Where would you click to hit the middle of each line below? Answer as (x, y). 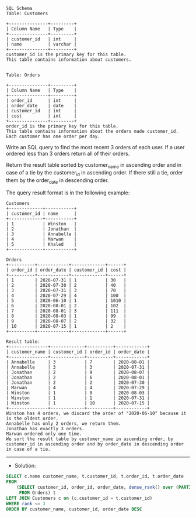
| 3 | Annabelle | (41, 234)
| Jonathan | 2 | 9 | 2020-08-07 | (78, 373)
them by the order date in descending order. (57, 181)
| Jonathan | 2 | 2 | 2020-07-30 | (78, 383)
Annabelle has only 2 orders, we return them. (64, 424)
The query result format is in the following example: (68, 193)
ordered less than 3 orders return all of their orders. (68, 153)
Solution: (25, 466)
